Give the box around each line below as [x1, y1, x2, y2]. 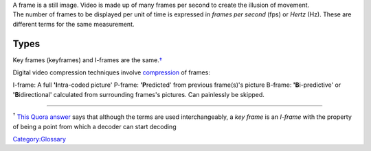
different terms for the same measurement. [12, 20, 135, 28]
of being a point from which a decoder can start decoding [12, 122, 177, 131]
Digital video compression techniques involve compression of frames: [12, 68, 211, 77]
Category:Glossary [12, 135, 67, 143]
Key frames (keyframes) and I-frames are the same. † [12, 55, 163, 64]
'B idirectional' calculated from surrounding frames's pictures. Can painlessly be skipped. [12, 90, 265, 98]
